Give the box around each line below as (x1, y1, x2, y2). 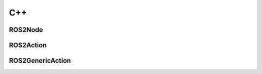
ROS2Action (9, 41, 47, 49)
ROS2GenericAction (9, 57, 71, 65)
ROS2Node (9, 26, 43, 34)
